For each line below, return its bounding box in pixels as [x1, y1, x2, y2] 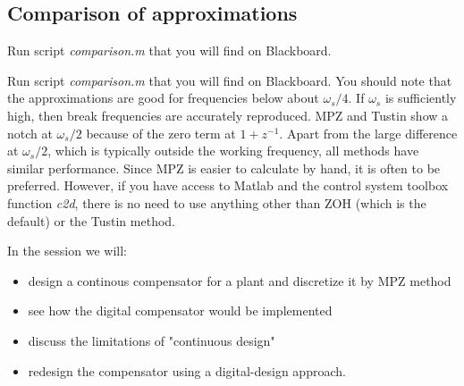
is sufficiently [384, 88, 457, 107]
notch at [7, 123, 53, 142]
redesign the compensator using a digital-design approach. [28, 361, 346, 380]
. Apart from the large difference [279, 123, 458, 142]
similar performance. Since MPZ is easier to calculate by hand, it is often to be [7, 158, 441, 177]
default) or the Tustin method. [7, 211, 175, 230]
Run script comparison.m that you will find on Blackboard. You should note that [7, 71, 452, 89]
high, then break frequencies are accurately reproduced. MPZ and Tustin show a [7, 105, 449, 124]
